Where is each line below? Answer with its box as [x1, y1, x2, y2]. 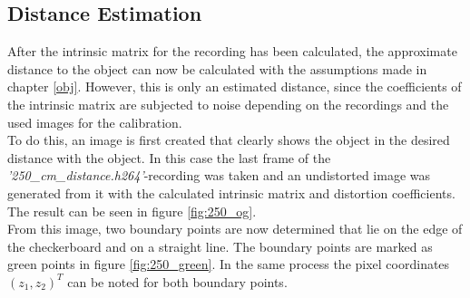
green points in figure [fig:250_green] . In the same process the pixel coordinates [7, 255, 450, 274]
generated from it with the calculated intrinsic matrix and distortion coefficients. [7, 183, 455, 202]
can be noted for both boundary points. [67, 272, 288, 291]
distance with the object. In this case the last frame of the [7, 148, 331, 167]
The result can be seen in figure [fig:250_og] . [7, 201, 257, 220]
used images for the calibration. [7, 112, 182, 131]
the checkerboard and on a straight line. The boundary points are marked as [7, 236, 433, 255]
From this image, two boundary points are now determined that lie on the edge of [7, 219, 463, 238]
